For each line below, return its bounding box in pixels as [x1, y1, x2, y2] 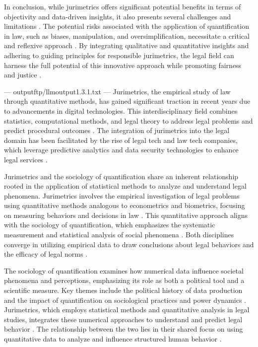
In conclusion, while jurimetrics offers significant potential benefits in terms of [4, 1, 241, 11]
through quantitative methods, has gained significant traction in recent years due [4, 96, 251, 106]
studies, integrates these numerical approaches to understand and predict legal [4, 314, 243, 324]
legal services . [4, 154, 48, 164]
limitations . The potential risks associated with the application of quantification [4, 21, 249, 31]
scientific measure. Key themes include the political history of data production [4, 285, 243, 295]
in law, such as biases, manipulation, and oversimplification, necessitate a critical [4, 30, 250, 41]
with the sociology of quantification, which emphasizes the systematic [4, 219, 215, 230]
